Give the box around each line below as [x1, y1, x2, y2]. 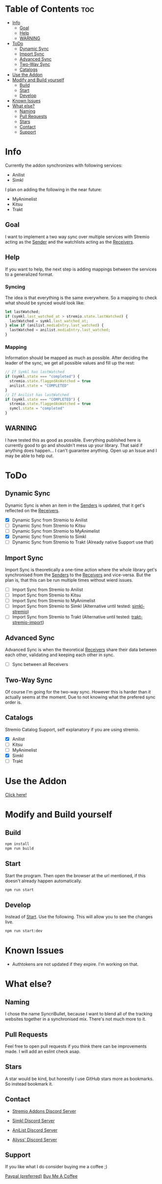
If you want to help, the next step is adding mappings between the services [5, 266, 157, 272]
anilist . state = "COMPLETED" [9, 383, 69, 388]
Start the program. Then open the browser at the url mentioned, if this [5, 872, 146, 878]
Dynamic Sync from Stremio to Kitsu [12, 522, 86, 528]
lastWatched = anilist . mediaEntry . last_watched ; [9, 327, 111, 333]
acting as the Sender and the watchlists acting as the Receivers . [5, 239, 135, 245]
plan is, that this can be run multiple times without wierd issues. [5, 577, 133, 583]
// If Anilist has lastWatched [5, 392, 69, 397]
